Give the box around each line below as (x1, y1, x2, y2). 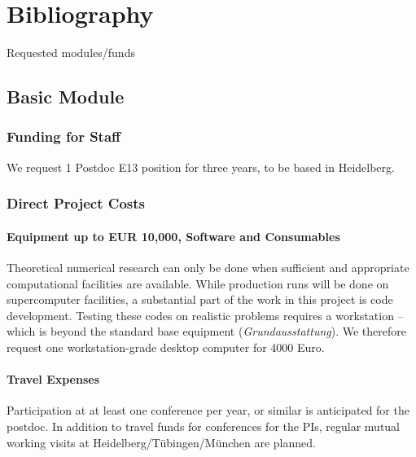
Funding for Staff (7, 126, 121, 147)
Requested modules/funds (7, 44, 135, 61)
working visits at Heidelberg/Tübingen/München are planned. (7, 433, 316, 450)
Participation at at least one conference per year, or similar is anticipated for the (7, 402, 409, 419)
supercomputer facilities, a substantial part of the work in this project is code (7, 291, 393, 308)
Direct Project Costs (7, 193, 145, 213)
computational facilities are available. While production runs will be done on (7, 275, 389, 292)
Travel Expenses (7, 371, 100, 388)
